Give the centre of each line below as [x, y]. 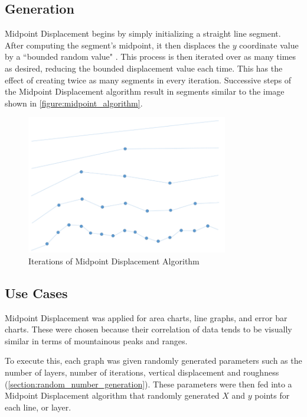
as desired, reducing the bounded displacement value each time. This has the [144, 68]
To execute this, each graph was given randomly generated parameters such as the [153, 361]
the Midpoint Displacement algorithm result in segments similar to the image [145, 91]
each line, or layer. [38, 407]
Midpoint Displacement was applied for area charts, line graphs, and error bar [146, 317]
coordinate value [269, 45]
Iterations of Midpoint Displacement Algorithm [114, 261]
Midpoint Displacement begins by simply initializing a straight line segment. [143, 33]
